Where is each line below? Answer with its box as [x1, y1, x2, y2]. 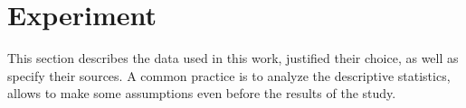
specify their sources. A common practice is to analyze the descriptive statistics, [7, 66, 451, 85]
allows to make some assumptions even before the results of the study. [7, 84, 396, 103]
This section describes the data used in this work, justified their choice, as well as [7, 49, 459, 67]
